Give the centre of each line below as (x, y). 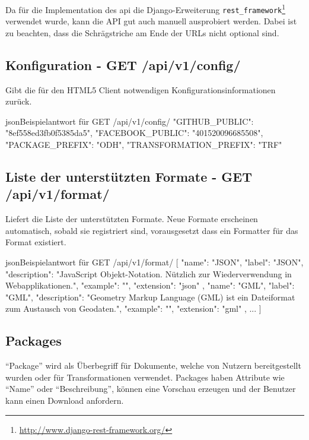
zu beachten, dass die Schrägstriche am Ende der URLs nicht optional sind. (142, 32)
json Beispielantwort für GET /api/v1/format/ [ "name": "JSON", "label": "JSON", (154, 262)
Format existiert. (36, 242)
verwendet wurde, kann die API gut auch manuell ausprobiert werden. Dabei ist (151, 21)
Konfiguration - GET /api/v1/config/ (123, 64)
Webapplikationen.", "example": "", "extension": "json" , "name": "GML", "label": (150, 285)
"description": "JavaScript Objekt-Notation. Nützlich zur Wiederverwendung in (149, 273)
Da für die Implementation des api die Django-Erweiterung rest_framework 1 (146, 9)
